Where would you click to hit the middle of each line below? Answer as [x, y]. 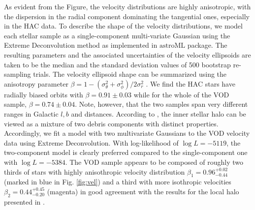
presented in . [24, 201]
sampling [17, 74]
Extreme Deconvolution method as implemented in [81, 45]
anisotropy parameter [36, 83]
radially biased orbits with [44, 94]
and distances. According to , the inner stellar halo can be [159, 113]
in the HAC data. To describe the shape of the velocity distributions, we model [123, 26]
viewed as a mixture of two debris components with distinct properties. [111, 123]
